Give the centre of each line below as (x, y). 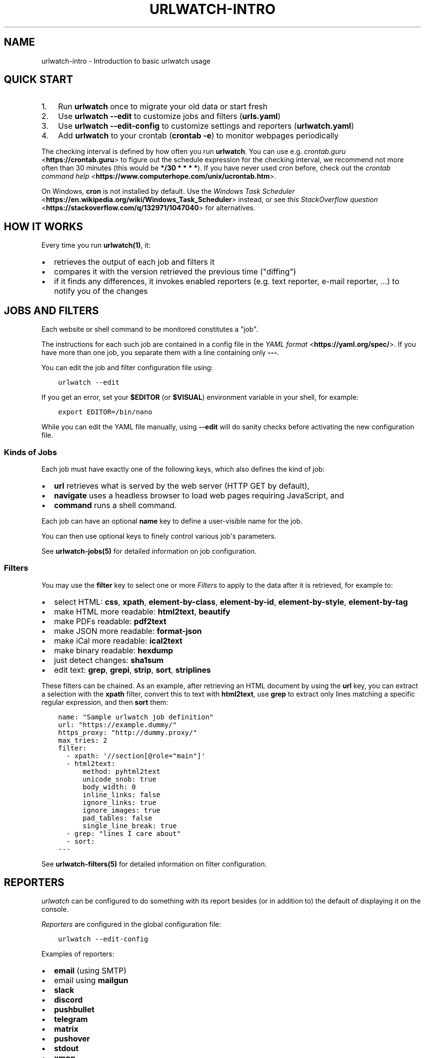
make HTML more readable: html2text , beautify (142, 611)
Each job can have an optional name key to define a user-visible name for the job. (172, 521)
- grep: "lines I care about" (123, 833)
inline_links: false (122, 794)
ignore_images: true (122, 810)
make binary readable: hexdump (114, 650)
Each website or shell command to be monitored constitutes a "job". (150, 329)
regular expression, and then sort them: (105, 702)
